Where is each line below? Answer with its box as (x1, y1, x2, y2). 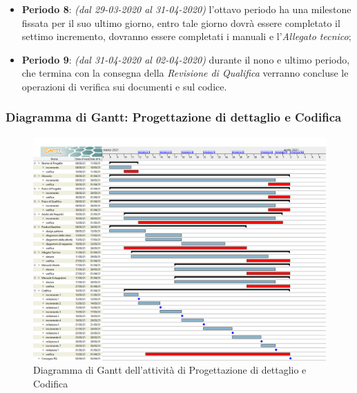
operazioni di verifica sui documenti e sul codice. (21, 79, 227, 93)
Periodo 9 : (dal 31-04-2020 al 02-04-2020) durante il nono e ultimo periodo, (21, 52, 350, 66)
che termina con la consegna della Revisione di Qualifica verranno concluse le (21, 66, 349, 80)
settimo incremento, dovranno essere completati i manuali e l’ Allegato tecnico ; (21, 29, 351, 44)
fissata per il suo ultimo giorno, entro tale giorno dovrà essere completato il (21, 15, 340, 30)
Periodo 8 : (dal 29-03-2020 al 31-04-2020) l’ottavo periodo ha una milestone (21, 2, 351, 16)
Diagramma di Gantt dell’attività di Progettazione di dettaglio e (33, 363, 307, 377)
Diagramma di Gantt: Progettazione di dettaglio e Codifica (6, 108, 342, 126)
